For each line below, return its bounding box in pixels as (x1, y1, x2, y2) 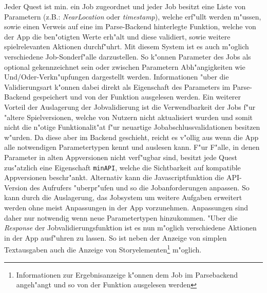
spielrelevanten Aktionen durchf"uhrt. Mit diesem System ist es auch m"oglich (4, 41, 249, 52)
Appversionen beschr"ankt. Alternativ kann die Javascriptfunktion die (4, 172, 224, 183)
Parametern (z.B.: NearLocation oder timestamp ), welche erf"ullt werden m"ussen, (4, 11, 261, 22)
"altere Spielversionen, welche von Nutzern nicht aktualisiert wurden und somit (4, 111, 253, 122)
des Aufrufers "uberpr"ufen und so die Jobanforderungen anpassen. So (29, 182, 250, 192)
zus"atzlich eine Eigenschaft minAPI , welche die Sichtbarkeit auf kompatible (4, 162, 241, 172)
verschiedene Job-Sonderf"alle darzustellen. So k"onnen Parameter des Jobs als (4, 51, 251, 62)
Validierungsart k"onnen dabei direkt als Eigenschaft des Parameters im (4, 81, 231, 92)
